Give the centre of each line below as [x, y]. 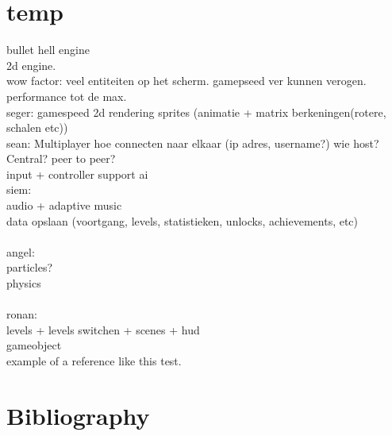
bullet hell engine [48, 50]
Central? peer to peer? [61, 158]
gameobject [34, 345]
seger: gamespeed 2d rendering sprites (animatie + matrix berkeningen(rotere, [196, 112]
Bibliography [78, 415]
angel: [21, 251]
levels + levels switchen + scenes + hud [103, 329]
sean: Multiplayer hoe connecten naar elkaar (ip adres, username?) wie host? [193, 143]
